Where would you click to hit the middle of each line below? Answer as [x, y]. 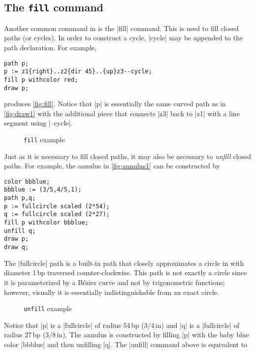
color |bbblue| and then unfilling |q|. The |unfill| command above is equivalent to [126, 344]
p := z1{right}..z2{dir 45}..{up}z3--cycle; [78, 72]
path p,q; [20, 198]
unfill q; [20, 231]
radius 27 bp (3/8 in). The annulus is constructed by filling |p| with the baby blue [127, 335]
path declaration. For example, [50, 47]
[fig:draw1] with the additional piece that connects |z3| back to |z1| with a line [122, 113]
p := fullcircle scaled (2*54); [57, 206]
